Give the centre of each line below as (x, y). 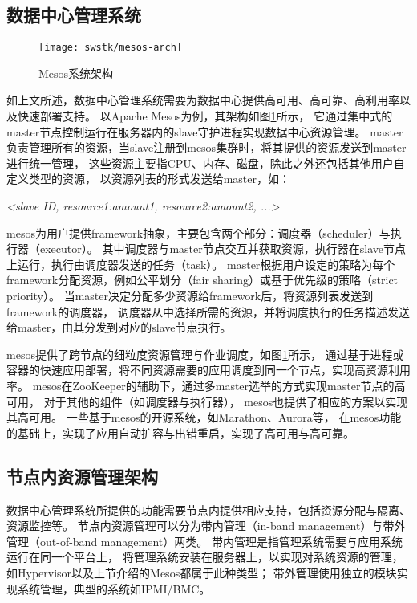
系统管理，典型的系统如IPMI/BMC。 (114, 588)
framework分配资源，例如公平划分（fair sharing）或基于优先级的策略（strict (202, 280)
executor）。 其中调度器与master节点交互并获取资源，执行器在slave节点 (223, 249)
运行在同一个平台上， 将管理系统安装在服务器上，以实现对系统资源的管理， (205, 557)
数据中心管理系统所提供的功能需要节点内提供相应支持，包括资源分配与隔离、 (208, 509)
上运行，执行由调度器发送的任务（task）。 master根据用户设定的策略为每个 (201, 264)
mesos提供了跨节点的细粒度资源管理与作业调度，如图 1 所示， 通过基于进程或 (205, 354)
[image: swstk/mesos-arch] (110, 48)
